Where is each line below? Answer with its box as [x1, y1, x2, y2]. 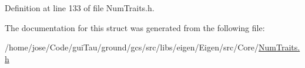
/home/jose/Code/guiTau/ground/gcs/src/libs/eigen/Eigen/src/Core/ [5, 41, 259, 53]
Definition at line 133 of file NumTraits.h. [5, 2, 155, 13]
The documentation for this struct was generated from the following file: [5, 21, 265, 33]
